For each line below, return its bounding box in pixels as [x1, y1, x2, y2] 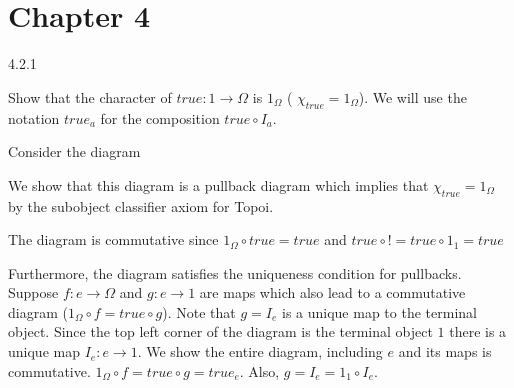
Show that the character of [8, 86, 172, 107]
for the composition [100, 107, 220, 128]
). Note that [162, 301, 236, 322]
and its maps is [398, 341, 492, 362]
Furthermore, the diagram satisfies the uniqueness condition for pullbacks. [8, 262, 462, 283]
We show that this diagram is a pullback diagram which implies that [8, 174, 429, 195]
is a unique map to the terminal [282, 301, 477, 322]
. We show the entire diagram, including [137, 341, 383, 362]
